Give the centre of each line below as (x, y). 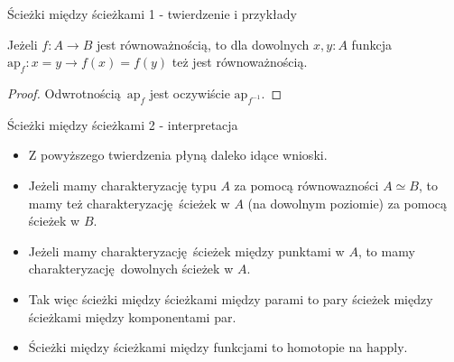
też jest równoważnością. (240, 62)
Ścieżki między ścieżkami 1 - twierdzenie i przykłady (152, 14)
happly (385, 349)
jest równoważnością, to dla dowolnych (203, 44)
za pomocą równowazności (306, 185)
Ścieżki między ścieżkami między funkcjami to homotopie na (195, 347)
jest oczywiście (190, 93)
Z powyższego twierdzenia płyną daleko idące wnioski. (178, 155)
